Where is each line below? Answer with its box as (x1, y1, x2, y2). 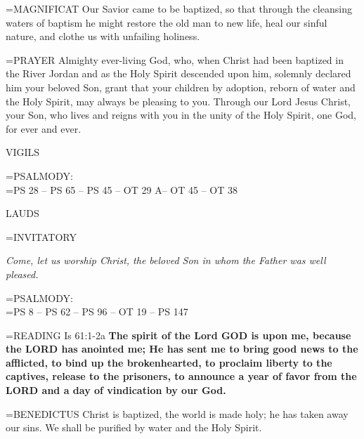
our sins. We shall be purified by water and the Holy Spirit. (6, 420, 262, 435)
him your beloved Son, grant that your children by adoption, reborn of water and (6, 79, 356, 94)
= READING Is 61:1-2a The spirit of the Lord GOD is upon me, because (6, 327, 351, 342)
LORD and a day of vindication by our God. (6, 383, 226, 398)
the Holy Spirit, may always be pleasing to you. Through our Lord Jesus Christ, (6, 93, 351, 108)
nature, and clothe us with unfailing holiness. (6, 29, 200, 44)
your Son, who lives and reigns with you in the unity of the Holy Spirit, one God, (6, 107, 356, 122)
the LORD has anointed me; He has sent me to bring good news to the (6, 341, 358, 356)
